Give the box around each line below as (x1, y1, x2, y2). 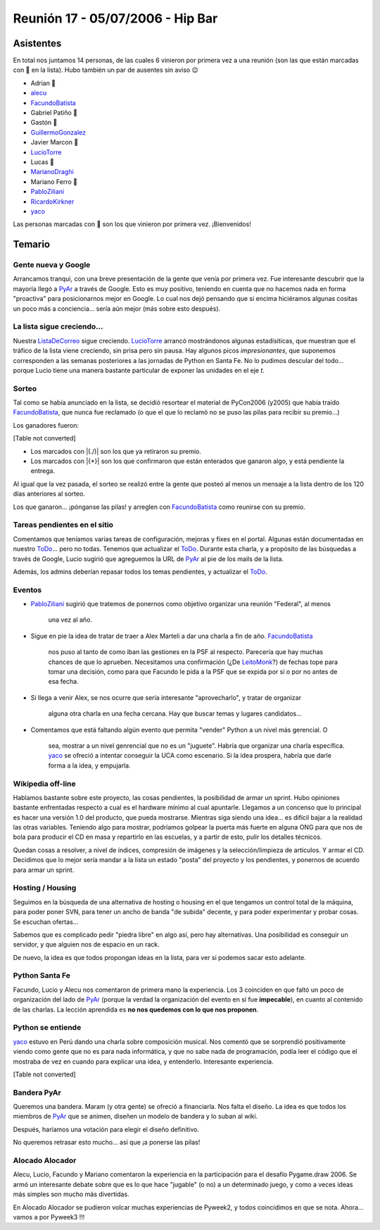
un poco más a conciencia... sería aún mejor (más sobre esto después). (13, 304, 221, 313)
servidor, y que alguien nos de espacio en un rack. (13, 940, 160, 949)
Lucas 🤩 (30, 157, 54, 166)
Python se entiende (13, 1023, 82, 1033)
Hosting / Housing (13, 883, 77, 893)
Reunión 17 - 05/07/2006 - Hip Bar (13, 11, 218, 26)
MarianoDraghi (30, 168, 74, 176)
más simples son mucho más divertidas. (13, 1190, 129, 1198)
